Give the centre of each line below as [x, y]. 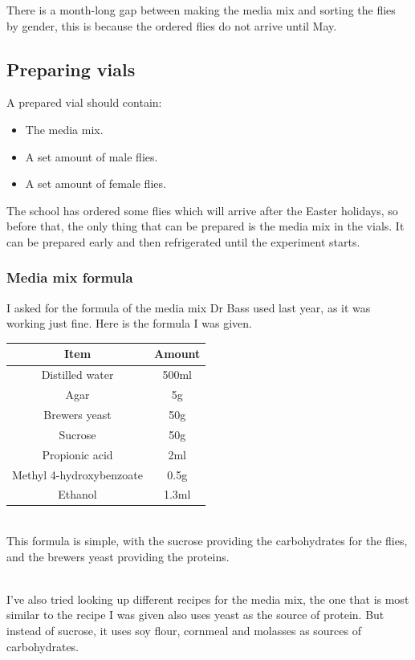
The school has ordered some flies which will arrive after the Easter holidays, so [202, 210]
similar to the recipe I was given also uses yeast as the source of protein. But [195, 615]
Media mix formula [70, 277]
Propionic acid [77, 454]
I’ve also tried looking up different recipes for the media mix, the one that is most [208, 599]
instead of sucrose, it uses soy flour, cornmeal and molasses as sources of [184, 631]
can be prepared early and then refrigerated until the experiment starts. [183, 241]
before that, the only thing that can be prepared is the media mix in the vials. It [205, 226]
